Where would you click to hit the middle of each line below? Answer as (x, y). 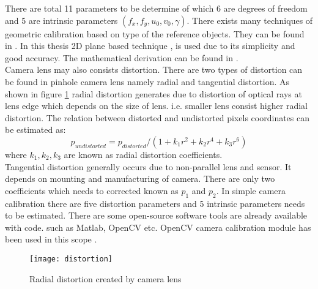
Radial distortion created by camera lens (105, 278)
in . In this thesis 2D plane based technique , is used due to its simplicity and (150, 46)
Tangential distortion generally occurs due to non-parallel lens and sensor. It (148, 166)
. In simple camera (251, 190)
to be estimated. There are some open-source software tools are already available (156, 215)
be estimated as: (35, 129)
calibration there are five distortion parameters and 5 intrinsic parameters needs (155, 203)
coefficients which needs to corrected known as (92, 190)
